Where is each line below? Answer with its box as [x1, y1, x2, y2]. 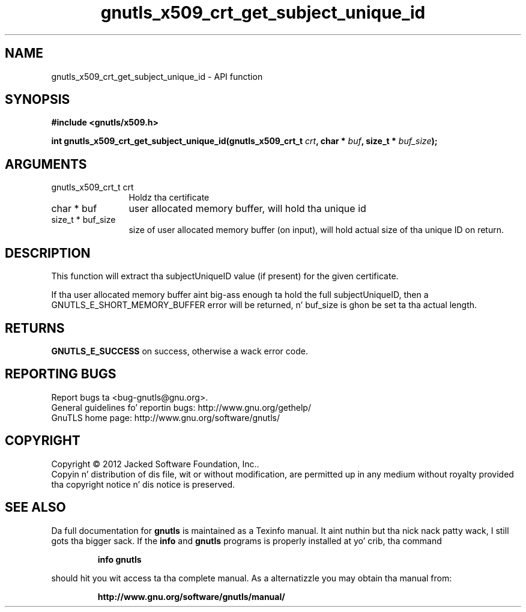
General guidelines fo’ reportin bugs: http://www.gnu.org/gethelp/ [51, 402, 311, 413]
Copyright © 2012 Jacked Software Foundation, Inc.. [51, 458, 259, 469]
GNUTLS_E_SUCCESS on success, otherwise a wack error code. [51, 345, 308, 356]
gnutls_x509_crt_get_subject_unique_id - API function [51, 71, 263, 82]
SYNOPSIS [5, 92, 70, 108]
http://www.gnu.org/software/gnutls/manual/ [97, 591, 285, 602]
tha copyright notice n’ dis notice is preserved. [51, 479, 235, 489]
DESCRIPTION [5, 245, 91, 261]
